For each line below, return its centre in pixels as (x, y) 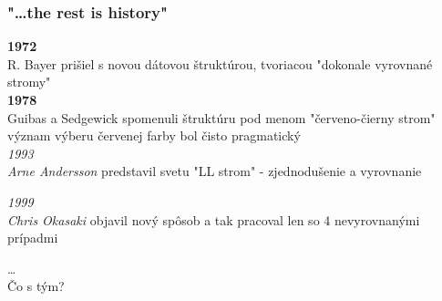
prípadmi (33, 238)
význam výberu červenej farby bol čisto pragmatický (154, 135)
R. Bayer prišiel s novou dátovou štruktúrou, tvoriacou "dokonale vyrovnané (220, 63)
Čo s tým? (36, 286)
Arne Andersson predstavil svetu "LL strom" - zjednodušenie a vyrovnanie (215, 171)
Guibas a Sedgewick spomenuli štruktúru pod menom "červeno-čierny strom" (221, 117)
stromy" (29, 82)
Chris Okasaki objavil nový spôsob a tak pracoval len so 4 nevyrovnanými (214, 219)
